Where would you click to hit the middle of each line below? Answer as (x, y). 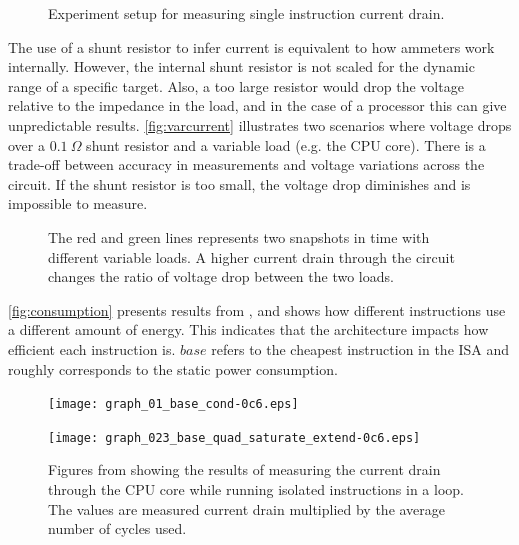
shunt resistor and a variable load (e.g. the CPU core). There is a (286, 144)
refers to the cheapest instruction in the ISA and (360, 348)
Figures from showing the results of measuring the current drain (244, 469)
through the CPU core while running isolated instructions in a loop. (256, 489)
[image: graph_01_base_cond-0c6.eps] (173, 404)
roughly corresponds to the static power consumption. (173, 368)
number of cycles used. (117, 528)
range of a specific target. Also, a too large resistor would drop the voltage (236, 85)
